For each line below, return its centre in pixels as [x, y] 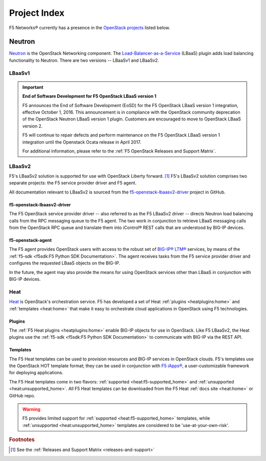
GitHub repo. [22, 395]
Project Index [37, 13]
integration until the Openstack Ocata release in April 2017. [82, 142]
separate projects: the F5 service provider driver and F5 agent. [73, 183]
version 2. [33, 126]
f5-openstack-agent [30, 240]
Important [33, 87]
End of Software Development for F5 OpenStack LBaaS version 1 [89, 96]
